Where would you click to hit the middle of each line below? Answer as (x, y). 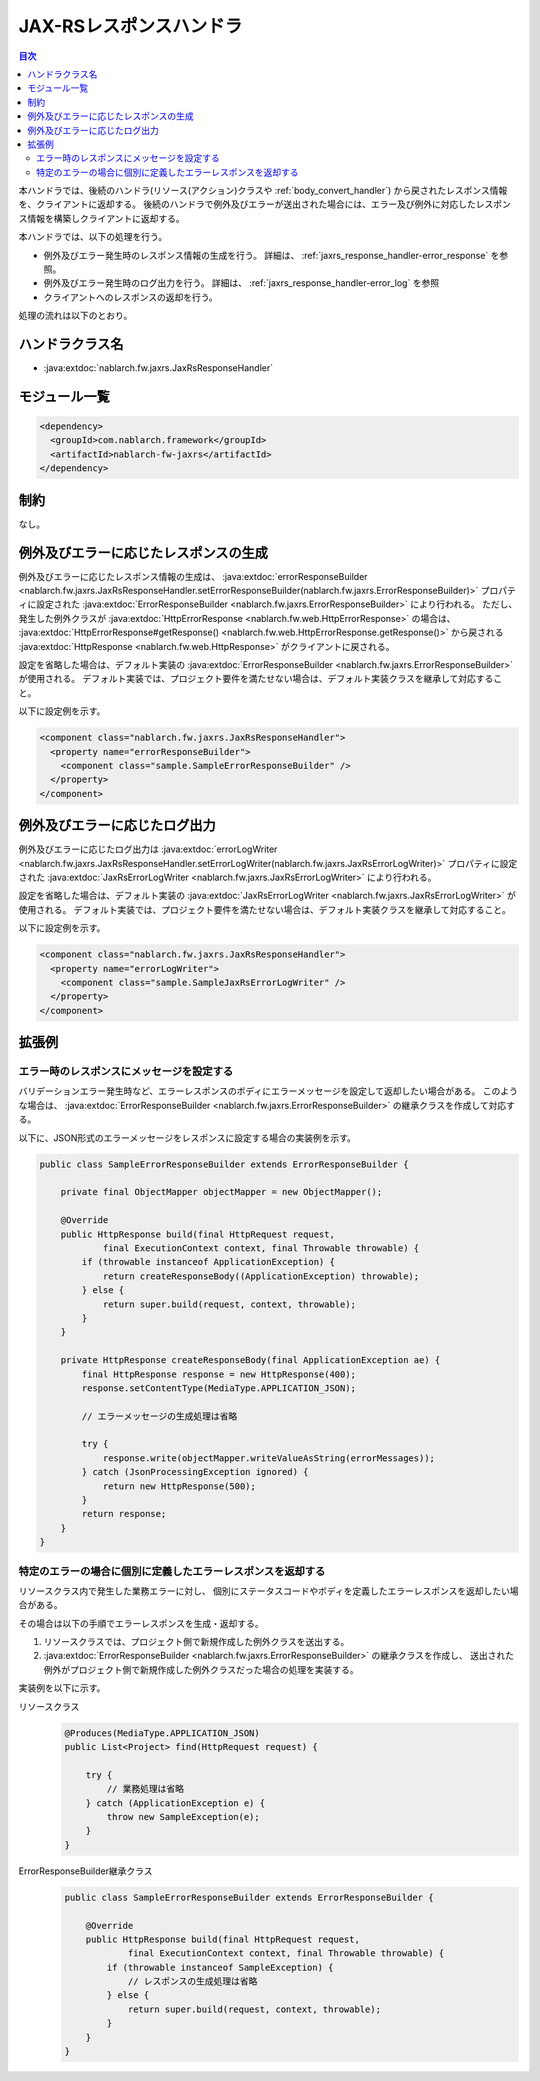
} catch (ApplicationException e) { (175, 1803)
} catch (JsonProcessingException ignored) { (195, 1472)
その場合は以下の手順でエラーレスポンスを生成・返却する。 (141, 1623)
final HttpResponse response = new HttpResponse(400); (219, 1374)
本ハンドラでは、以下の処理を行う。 (93, 237)
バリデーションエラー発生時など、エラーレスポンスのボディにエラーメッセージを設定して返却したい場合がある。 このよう (268, 1091)
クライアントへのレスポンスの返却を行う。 (131, 297)
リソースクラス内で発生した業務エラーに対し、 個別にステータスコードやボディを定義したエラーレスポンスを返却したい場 (268, 1591)
